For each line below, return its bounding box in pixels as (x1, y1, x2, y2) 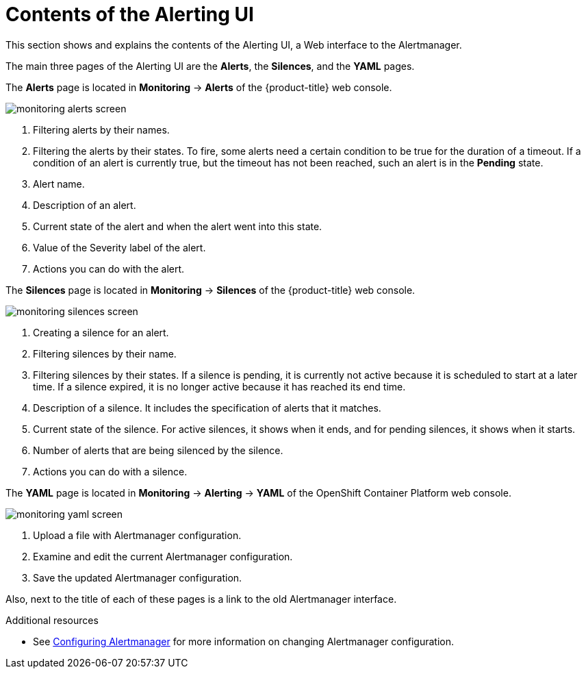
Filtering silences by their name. (33, 347, 177, 360)
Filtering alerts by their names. (33, 123, 170, 136)
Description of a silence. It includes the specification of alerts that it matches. (33, 401, 381, 414)
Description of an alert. (33, 199, 136, 211)
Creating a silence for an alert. (33, 326, 169, 338)
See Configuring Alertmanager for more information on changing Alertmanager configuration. (33, 635, 455, 647)
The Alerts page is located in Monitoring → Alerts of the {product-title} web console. (5, 81, 392, 93)
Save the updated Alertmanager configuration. (33, 571, 242, 584)
